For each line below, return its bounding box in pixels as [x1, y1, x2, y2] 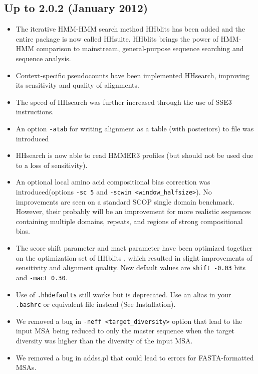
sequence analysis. [16, 53, 71, 63]
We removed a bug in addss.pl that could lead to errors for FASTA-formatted [16, 352, 254, 362]
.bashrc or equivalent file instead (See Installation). [16, 299, 176, 309]
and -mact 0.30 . [16, 272, 68, 282]
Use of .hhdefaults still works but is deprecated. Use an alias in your [16, 289, 231, 299]
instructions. [16, 106, 54, 117]
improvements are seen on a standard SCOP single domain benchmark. [16, 196, 234, 207]
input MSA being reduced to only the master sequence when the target [16, 325, 235, 336]
